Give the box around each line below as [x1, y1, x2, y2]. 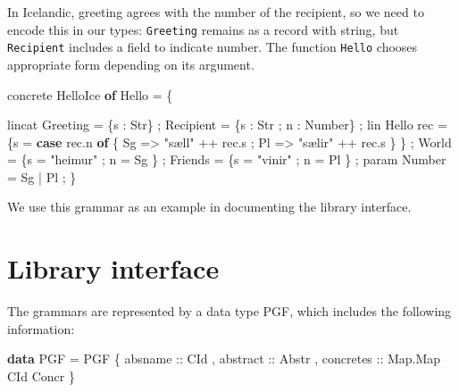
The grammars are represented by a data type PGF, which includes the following [7, 302, 452, 321]
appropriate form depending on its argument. [7, 54, 255, 73]
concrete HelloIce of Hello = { [7, 85, 173, 104]
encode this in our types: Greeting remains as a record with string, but [7, 20, 399, 38]
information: [7, 319, 75, 338]
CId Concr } [7, 366, 75, 385]
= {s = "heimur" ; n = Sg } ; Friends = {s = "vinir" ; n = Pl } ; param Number [7, 150, 446, 169]
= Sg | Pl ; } [7, 167, 77, 186]
